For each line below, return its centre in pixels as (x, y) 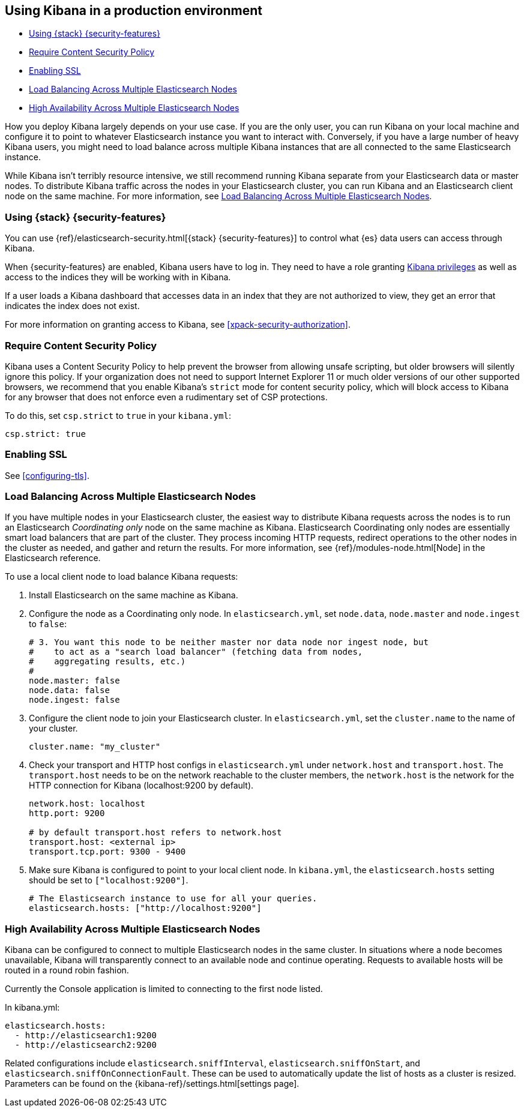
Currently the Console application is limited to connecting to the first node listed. (164, 989)
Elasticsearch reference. (53, 558)
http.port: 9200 (67, 813)
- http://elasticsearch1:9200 (86, 1035)
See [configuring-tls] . (47, 475)
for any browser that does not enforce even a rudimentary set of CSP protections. (166, 397)
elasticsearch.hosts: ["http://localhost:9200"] (145, 908)
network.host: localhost (87, 804)
